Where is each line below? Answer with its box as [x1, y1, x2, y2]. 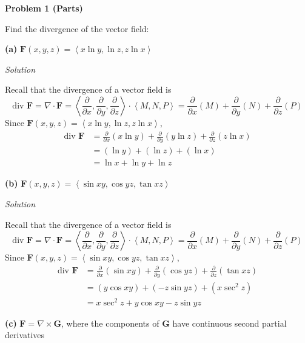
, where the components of [61, 316, 159, 329]
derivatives [5, 328, 45, 341]
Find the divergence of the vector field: [5, 22, 149, 35]
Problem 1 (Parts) [5, 2, 83, 14]
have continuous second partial [172, 316, 287, 329]
